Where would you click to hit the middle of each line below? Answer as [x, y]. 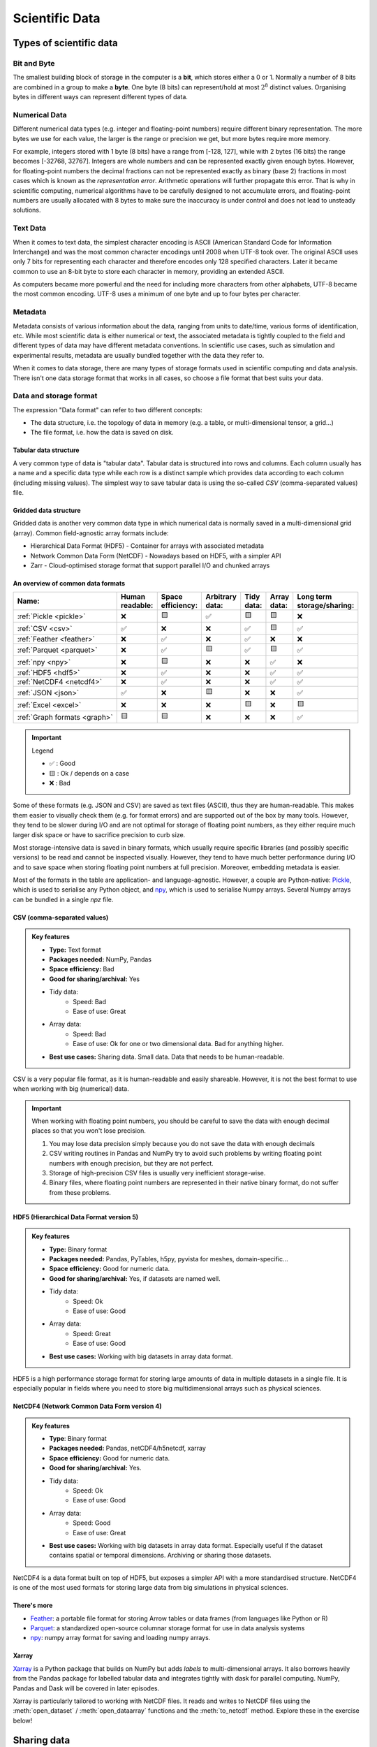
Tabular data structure [46, 450]
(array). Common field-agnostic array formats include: [91, 533]
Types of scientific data [65, 43]
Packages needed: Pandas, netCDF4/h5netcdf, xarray [127, 1448]
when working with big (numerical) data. [71, 1089]
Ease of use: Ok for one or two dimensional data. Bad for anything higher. [178, 1044]
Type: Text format [75, 950]
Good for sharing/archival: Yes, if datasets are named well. [135, 1278]
